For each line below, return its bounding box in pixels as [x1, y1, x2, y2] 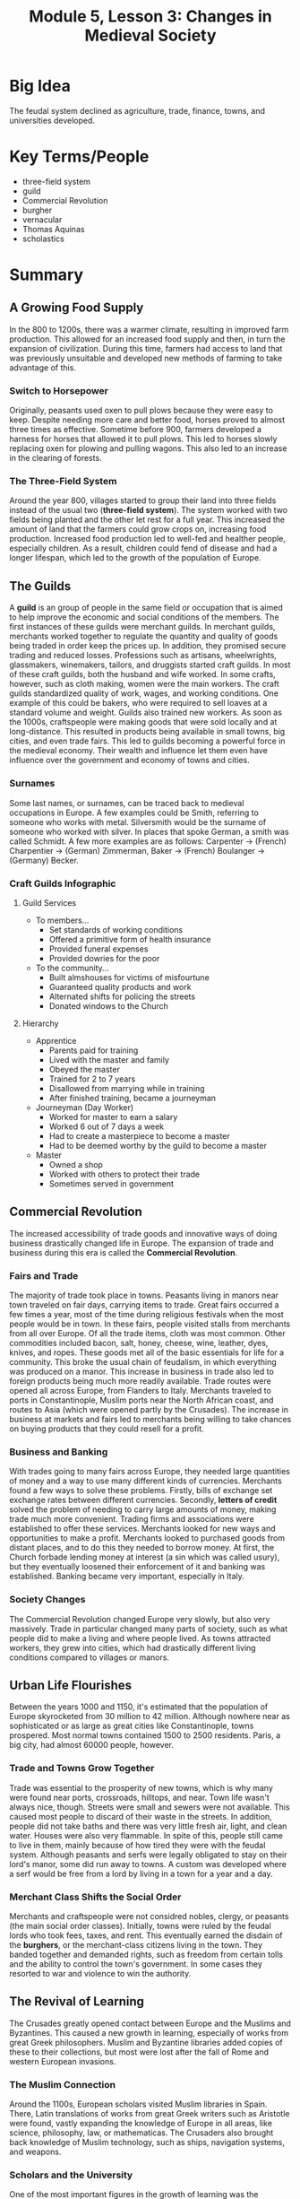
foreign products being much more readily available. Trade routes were [9, 1375, 271, 1386]
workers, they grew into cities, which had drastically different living [9, 1642, 257, 1653]
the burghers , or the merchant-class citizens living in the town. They [9, 1939, 262, 1950]
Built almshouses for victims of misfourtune [48, 971, 210, 983]
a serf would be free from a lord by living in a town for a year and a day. [9, 1868, 273, 1879]
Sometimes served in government [48, 1178, 175, 1189]
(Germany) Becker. [9, 855, 79, 865]
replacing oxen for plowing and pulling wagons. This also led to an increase [9, 443, 287, 454]
